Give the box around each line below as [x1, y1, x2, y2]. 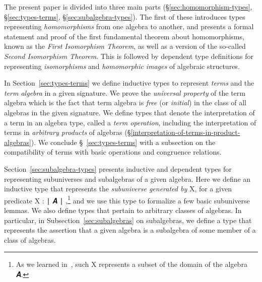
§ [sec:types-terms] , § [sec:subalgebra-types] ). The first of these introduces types [4, 11, 245, 22]
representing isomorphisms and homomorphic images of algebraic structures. [4, 60, 240, 71]
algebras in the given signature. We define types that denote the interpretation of [4, 107, 255, 117]
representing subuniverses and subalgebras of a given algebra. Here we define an [4, 173, 251, 184]
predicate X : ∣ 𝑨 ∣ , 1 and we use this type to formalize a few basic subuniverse [4, 193, 250, 205]
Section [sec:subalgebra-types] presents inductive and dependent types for [4, 163, 232, 174]
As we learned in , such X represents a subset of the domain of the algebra [16, 259, 247, 269]
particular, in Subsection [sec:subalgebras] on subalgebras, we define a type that [4, 215, 252, 225]
